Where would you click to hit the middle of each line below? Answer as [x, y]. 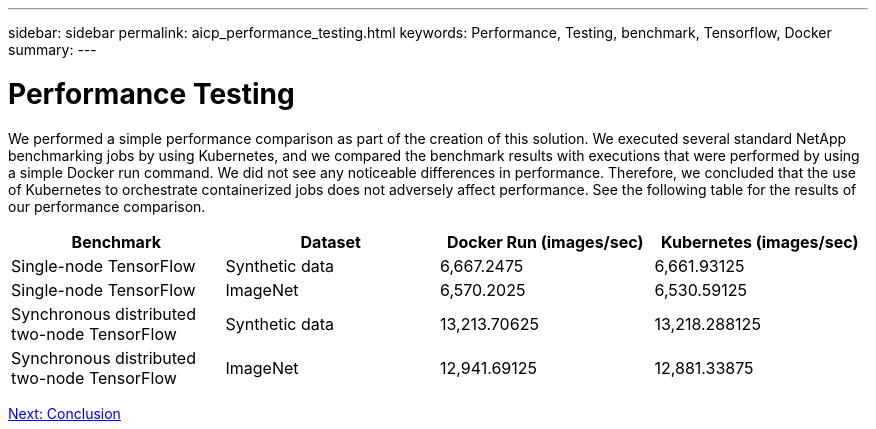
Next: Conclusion [64, 413]
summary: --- [52, 49]
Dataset [330, 241]
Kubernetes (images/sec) [760, 241]
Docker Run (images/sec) [545, 241]
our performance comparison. [107, 206]
